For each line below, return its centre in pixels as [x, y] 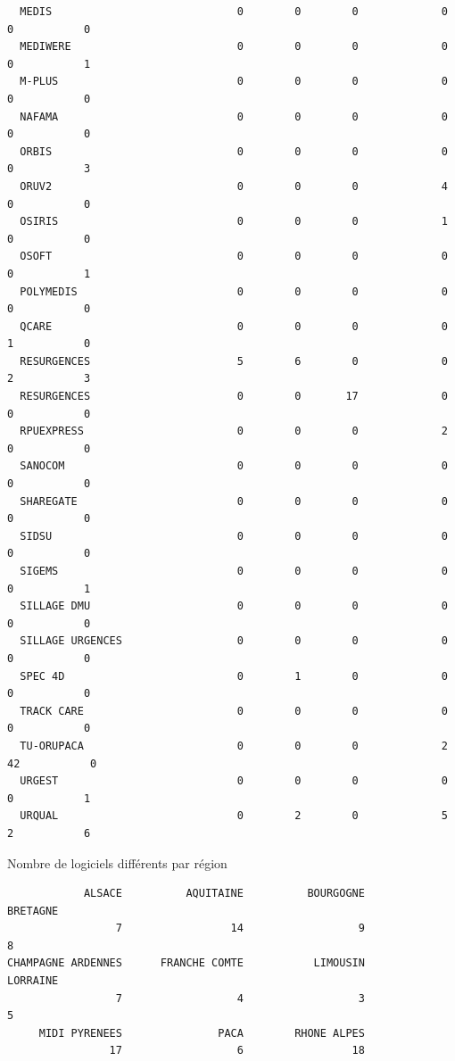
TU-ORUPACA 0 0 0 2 [234, 746]
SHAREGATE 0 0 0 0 [234, 501]
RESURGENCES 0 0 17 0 [234, 397]
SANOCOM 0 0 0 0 [234, 466]
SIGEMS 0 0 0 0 [234, 571]
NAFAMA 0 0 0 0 [234, 116]
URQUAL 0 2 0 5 [234, 816]
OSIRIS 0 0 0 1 [234, 222]
